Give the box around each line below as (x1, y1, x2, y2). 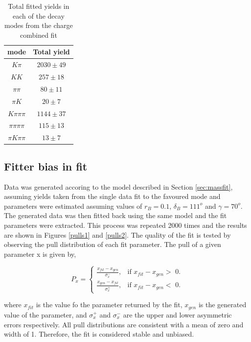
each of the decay (13, 10, 65, 21)
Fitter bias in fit (4, 158, 88, 173)
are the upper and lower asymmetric (123, 309, 232, 319)
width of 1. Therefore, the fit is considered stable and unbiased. (4, 329, 194, 339)
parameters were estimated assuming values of (4, 200, 142, 211)
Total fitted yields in (8, 1, 69, 11)
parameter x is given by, (4, 248, 76, 259)
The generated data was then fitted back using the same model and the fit (4, 210, 227, 220)
